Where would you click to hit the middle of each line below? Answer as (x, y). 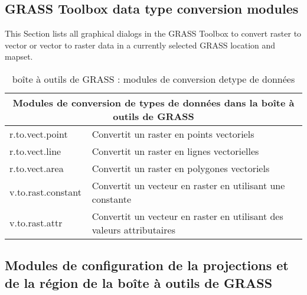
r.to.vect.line (35, 151)
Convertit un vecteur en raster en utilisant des (187, 216)
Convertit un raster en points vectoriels (173, 134)
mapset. (19, 56)
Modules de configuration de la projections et (147, 265)
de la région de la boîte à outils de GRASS (139, 282)
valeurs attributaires (133, 229)
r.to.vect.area (37, 168)
